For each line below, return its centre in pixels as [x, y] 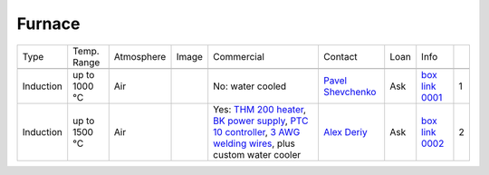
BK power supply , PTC [261, 121]
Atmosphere [140, 56]
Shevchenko [350, 92]
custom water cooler [257, 154]
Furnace [48, 24]
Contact [340, 56]
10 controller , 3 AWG [257, 131]
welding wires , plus [254, 143]
